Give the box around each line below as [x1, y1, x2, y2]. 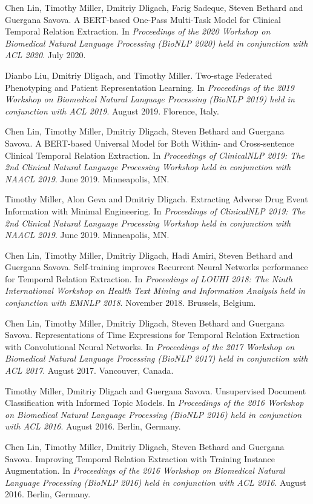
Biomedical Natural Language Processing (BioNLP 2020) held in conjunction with [5, 36, 308, 49]
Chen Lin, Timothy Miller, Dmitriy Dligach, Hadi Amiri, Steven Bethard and [5, 248, 293, 261]
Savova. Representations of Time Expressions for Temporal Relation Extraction [5, 328, 300, 341]
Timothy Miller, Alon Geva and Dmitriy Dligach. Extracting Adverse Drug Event [5, 193, 308, 205]
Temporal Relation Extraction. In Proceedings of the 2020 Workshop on [5, 25, 271, 38]
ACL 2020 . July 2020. [5, 48, 86, 61]
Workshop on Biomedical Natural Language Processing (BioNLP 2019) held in [5, 93, 295, 105]
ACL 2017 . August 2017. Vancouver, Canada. [5, 364, 174, 377]
